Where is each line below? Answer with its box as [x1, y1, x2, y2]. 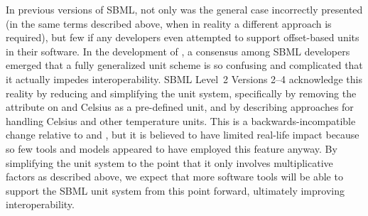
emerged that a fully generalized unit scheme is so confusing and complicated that [6, 58, 363, 72]
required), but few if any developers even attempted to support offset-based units [6, 30, 359, 45]
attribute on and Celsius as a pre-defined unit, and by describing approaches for [6, 99, 354, 114]
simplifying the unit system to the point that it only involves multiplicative [6, 155, 333, 170]
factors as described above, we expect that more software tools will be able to [6, 169, 343, 184]
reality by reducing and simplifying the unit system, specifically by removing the [6, 85, 357, 100]
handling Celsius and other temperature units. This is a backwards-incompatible [6, 113, 356, 128]
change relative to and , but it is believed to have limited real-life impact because [6, 127, 359, 142]
